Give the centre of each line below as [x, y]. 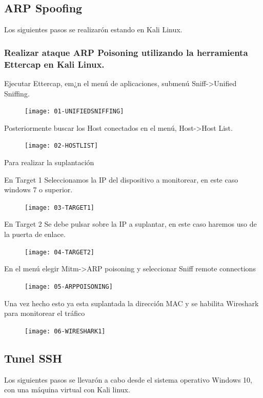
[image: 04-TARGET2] [60, 252]
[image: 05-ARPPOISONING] [69, 286]
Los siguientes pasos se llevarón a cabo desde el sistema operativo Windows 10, [128, 379]
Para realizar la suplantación [49, 162]
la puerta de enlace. [35, 234]
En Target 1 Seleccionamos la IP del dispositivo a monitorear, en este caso [121, 179]
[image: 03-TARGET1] [60, 207]
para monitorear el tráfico [45, 313]
